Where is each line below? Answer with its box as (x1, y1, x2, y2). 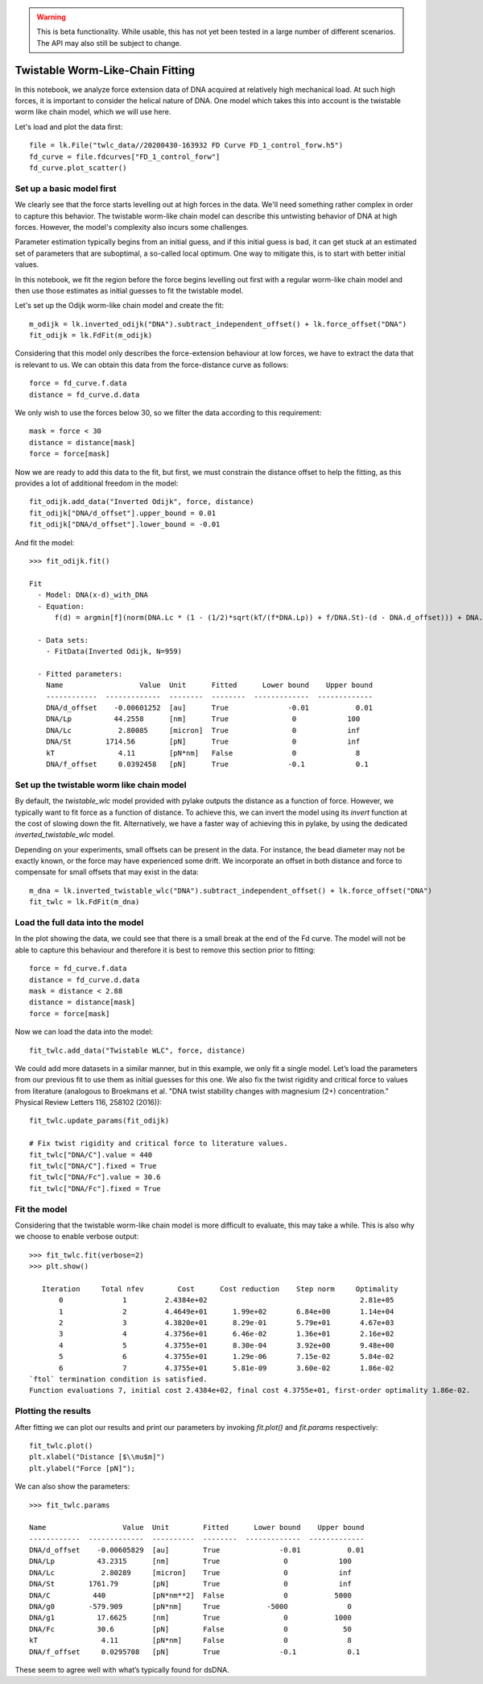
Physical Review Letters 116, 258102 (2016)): (14, 1098, 163, 1107)
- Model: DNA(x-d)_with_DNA (37, 590, 149, 600)
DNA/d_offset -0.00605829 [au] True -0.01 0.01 (29, 1545, 365, 1555)
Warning (36, 12, 66, 22)
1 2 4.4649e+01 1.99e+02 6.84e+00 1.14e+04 (59, 1307, 394, 1316)
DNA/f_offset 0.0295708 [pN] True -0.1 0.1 (29, 1647, 361, 1657)
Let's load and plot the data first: (14, 122, 123, 131)
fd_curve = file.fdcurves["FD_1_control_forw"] (29, 152, 221, 161)
